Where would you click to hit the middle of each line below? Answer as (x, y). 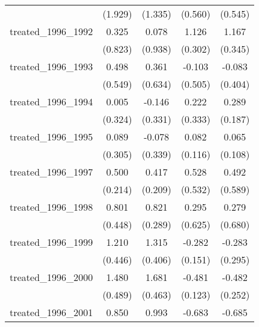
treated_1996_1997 (51, 172)
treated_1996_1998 (51, 207)
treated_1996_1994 (51, 101)
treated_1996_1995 (51, 137)
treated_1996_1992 (51, 31)
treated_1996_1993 (51, 66)
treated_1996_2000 (51, 277)
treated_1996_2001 (51, 312)
